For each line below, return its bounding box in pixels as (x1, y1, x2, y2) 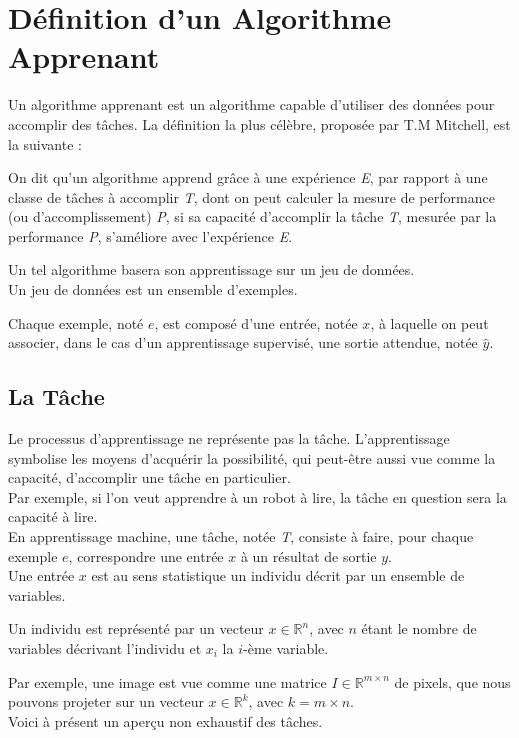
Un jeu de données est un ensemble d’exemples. (8, 279, 298, 300)
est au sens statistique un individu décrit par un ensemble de (91, 565, 465, 586)
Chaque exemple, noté (8, 312, 144, 333)
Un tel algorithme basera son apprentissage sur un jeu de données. (8, 259, 415, 280)
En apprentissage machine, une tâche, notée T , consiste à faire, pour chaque (8, 526, 474, 547)
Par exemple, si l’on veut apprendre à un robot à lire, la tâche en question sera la (8, 486, 507, 507)
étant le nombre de (361, 618, 477, 639)
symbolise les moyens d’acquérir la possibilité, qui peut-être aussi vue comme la (8, 447, 496, 468)
